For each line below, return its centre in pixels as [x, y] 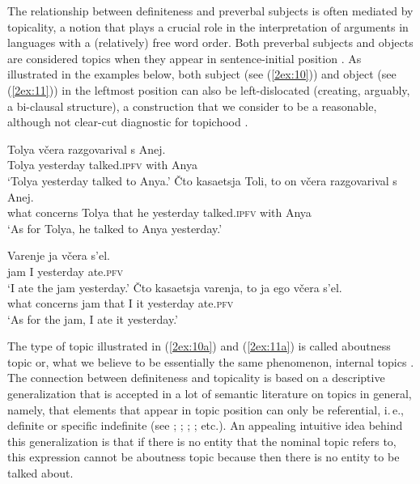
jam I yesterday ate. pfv [66, 271]
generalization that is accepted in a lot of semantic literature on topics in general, [210, 394]
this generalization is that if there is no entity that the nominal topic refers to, [202, 441]
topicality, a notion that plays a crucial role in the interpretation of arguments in [208, 26]
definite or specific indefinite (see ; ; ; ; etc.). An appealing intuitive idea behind [205, 425]
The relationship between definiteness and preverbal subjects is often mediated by [210, 11]
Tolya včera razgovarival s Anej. [87, 149]
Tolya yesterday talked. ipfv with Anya [102, 165]
